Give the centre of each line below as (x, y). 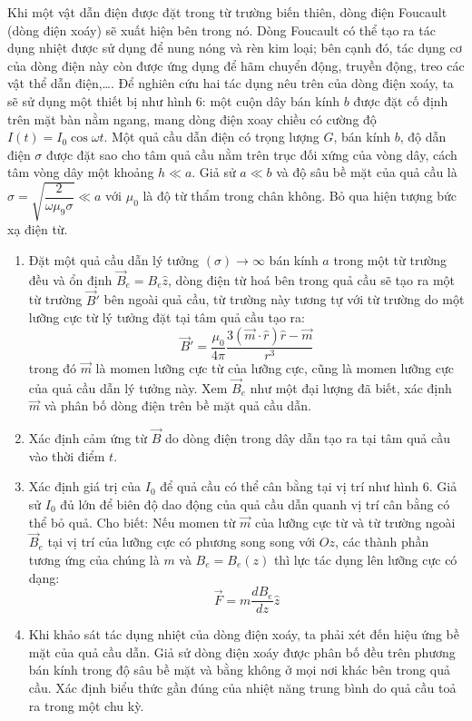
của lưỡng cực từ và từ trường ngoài (355, 522)
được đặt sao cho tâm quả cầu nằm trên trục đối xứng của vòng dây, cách (252, 154)
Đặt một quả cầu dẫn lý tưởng (114, 260)
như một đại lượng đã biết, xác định (351, 387)
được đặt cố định (401, 100)
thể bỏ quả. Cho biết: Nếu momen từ (132, 522)
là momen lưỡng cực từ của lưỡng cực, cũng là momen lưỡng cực (275, 367)
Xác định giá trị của (85, 486)
